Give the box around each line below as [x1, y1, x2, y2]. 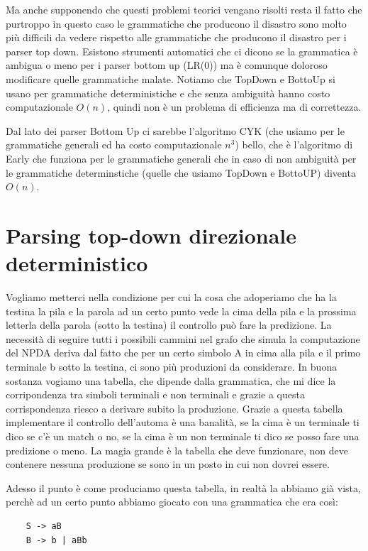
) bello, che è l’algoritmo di [235, 137, 353, 152]
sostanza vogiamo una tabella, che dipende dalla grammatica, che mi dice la [6, 373, 336, 388]
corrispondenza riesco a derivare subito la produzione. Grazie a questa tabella [6, 400, 343, 415]
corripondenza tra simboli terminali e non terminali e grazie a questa [6, 387, 305, 402]
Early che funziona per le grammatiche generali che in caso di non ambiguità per [6, 151, 357, 165]
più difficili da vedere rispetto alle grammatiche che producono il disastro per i [6, 30, 347, 45]
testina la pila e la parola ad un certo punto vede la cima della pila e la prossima [6, 303, 357, 318]
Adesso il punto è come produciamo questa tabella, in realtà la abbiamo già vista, [6, 480, 361, 495]
